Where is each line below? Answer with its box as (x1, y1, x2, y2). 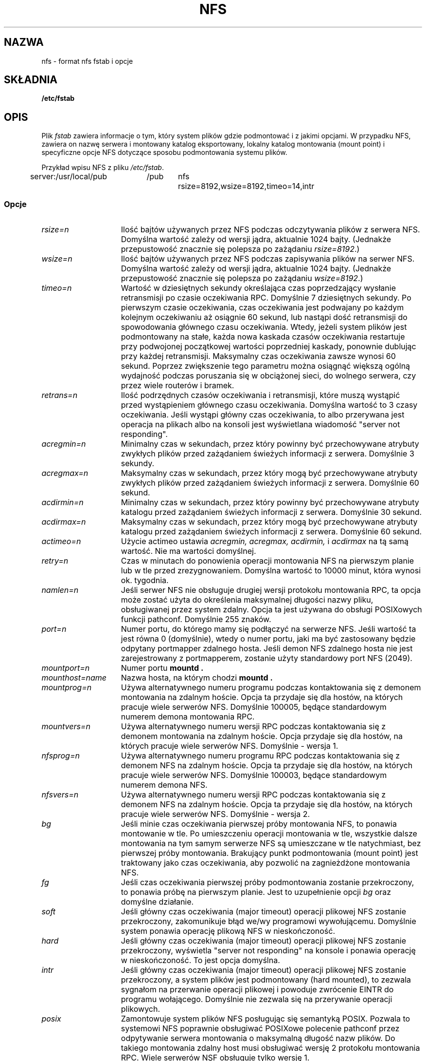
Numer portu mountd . (121, 663, 204, 673)
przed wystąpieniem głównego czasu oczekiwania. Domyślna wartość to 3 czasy (121, 400, 418, 410)
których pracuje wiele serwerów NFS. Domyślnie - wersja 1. (121, 741, 338, 751)
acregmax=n (41, 468, 89, 478)
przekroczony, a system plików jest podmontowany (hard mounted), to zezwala (121, 975, 411, 985)
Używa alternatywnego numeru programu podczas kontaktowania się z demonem (121, 682, 421, 693)
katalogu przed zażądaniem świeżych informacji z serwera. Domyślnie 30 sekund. (121, 507, 422, 517)
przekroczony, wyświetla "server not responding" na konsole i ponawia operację (121, 946, 416, 956)
